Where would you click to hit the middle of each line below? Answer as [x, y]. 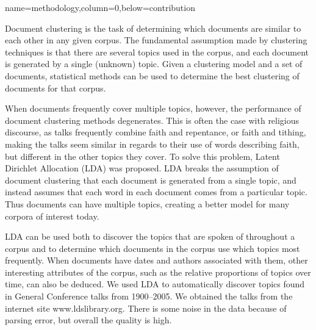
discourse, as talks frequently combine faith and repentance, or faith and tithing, [156, 132]
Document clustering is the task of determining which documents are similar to [153, 28]
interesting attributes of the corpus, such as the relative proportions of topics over [158, 272]
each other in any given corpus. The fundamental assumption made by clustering [156, 40]
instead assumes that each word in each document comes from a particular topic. [156, 192]
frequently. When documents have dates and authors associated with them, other [156, 260]
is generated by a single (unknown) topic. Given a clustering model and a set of [154, 64]
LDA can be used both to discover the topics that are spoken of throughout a [150, 236]
